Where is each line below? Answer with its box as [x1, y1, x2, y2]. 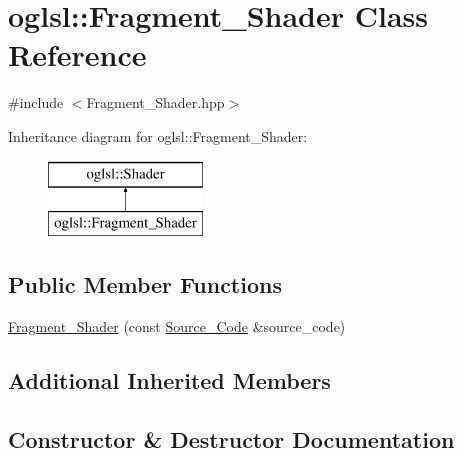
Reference [8, 34, 147, 75]
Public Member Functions [8, 269, 282, 300]
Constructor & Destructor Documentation [8, 423, 455, 454]
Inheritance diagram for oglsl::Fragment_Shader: [8, 125, 308, 146]
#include [8, 92, 64, 113]
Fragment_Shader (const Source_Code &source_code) [8, 315, 346, 336]
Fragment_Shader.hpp [86, 92, 225, 113]
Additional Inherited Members [8, 364, 331, 395]
